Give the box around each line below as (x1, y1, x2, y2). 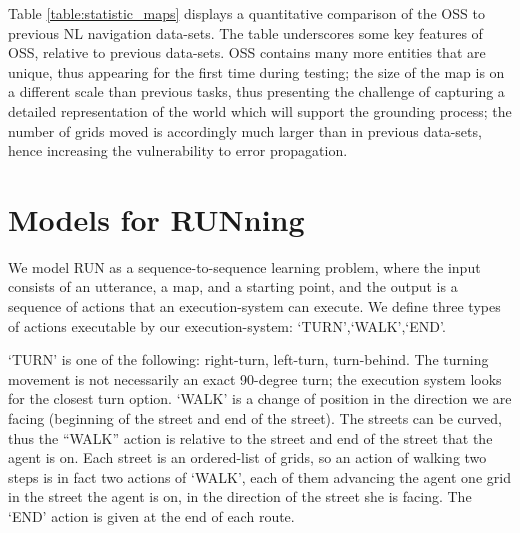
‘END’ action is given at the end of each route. (8, 506, 295, 526)
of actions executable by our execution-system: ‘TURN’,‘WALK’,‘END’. (8, 315, 446, 336)
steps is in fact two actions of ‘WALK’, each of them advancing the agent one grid (8, 466, 511, 487)
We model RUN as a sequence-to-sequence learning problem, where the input (8, 256, 481, 277)
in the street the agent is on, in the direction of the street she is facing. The (8, 486, 472, 507)
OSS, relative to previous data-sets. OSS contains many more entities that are (8, 42, 486, 63)
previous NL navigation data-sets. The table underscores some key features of (8, 22, 483, 43)
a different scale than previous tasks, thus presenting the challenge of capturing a (8, 81, 505, 102)
